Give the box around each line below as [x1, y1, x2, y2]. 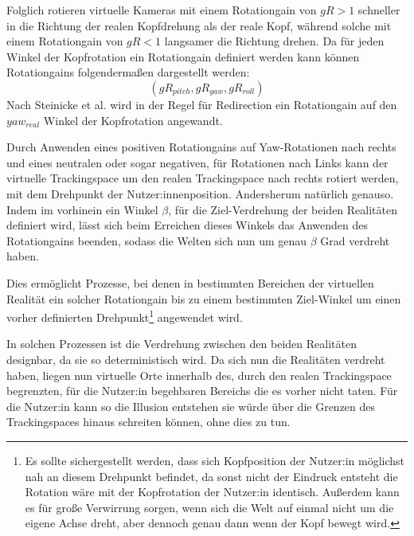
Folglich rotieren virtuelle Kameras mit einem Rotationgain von [6, 2, 317, 18]
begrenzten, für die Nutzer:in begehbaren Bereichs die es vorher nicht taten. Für [6, 382, 398, 399]
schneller [357, 2, 400, 18]
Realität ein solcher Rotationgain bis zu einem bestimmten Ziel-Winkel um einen [6, 290, 401, 307]
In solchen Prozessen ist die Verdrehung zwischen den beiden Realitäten [6, 335, 357, 352]
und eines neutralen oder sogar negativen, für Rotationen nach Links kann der [6, 154, 389, 170]
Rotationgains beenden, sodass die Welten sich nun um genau [6, 232, 307, 248]
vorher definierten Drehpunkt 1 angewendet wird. [6, 307, 243, 325]
